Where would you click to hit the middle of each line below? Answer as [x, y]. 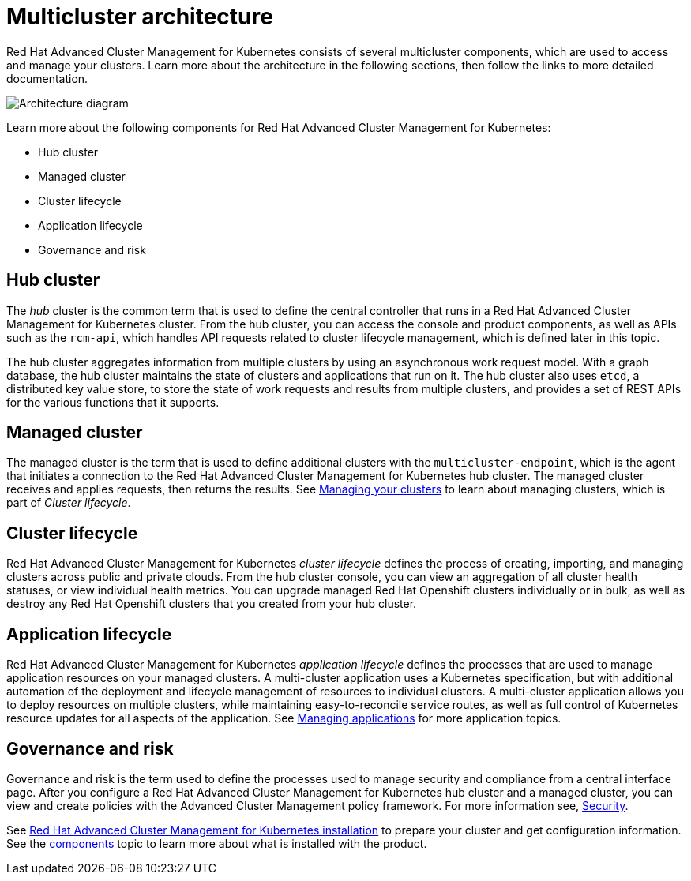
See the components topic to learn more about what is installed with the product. [217, 843]
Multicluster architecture [140, 17]
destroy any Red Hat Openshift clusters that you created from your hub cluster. [212, 604]
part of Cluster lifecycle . [69, 503]
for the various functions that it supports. [113, 402]
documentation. [47, 78]
